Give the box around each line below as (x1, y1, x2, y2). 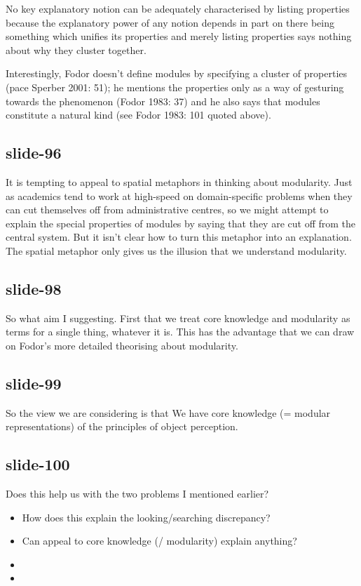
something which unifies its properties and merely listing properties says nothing (6, 29, 352, 44)
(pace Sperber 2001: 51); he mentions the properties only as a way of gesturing (6, 79, 344, 94)
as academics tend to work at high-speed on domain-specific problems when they (6, 188, 353, 203)
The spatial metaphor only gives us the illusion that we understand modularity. (6, 243, 347, 258)
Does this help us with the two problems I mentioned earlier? (6, 486, 269, 501)
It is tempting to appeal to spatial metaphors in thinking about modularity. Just (6, 174, 353, 189)
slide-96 (6, 142, 62, 164)
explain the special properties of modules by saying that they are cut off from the (6, 215, 356, 230)
